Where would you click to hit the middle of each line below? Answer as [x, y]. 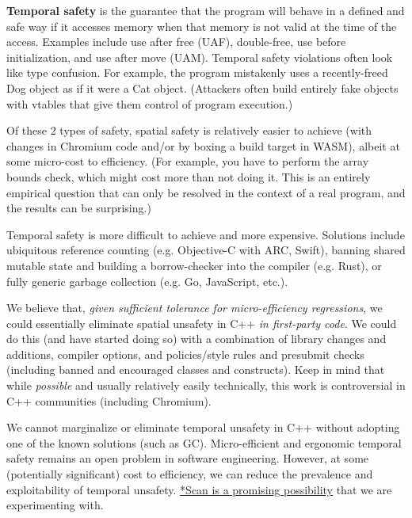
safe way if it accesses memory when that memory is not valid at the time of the [202, 26]
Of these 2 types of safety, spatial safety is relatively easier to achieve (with [189, 130]
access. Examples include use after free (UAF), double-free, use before [176, 42]
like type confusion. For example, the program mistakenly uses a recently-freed [197, 72]
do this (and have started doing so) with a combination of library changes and [196, 339]
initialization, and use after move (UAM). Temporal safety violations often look [200, 57]
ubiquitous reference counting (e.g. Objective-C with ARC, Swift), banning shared [206, 250]
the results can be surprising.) [79, 208]
